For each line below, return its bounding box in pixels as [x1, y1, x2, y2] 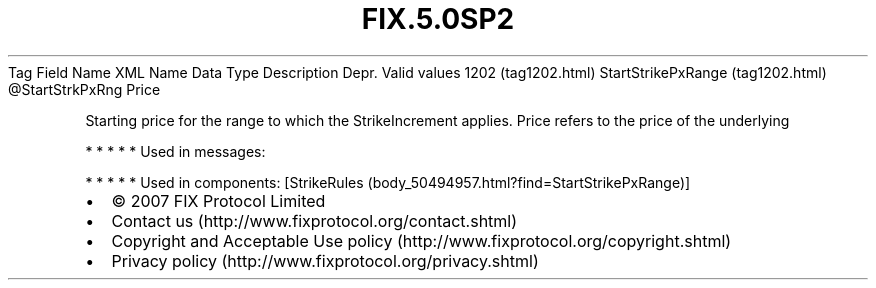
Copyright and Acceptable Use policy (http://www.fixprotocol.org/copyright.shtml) [111, 230, 732, 251]
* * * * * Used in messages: [85, 142, 266, 160]
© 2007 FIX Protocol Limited [111, 190, 326, 211]
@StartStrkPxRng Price [8, 80, 161, 98]
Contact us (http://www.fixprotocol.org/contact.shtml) [111, 210, 518, 231]
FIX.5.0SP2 [361, 2, 515, 36]
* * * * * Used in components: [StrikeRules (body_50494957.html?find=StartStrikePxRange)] [85, 173, 691, 191]
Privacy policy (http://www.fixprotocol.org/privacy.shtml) [111, 250, 539, 271]
